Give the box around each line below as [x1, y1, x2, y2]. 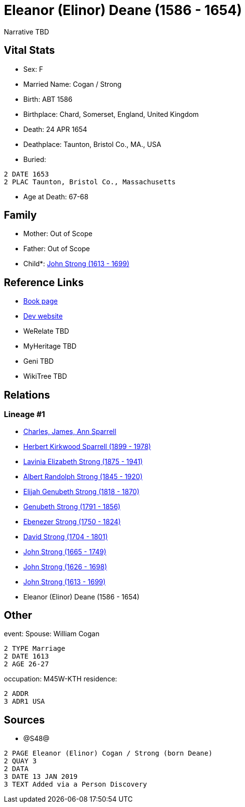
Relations [4, 388, 50, 401]
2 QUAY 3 [4, 757, 37, 765]
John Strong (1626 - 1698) [23, 562, 107, 571]
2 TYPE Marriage [4, 645, 65, 653]
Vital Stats [4, 44, 55, 57]
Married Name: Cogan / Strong [23, 80, 122, 88]
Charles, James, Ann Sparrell [23, 427, 116, 436]
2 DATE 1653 [4, 170, 49, 178]
